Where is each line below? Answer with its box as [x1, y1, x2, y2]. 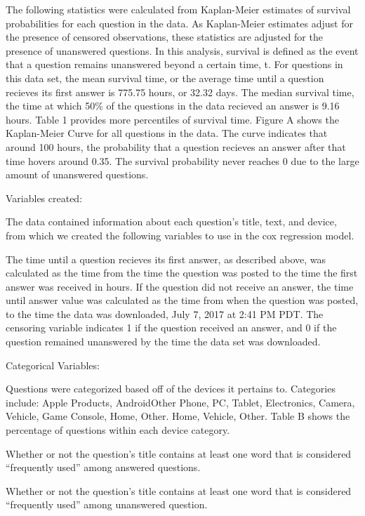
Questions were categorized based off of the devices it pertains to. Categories [6, 381, 336, 396]
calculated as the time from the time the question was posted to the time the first [6, 265, 358, 280]
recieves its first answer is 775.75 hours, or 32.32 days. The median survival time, [6, 84, 354, 99]
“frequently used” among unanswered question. [6, 497, 208, 512]
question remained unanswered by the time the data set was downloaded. [6, 334, 321, 349]
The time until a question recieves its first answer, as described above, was [6, 251, 326, 266]
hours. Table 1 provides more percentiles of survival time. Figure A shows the [6, 112, 339, 126]
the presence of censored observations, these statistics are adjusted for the [6, 29, 323, 44]
